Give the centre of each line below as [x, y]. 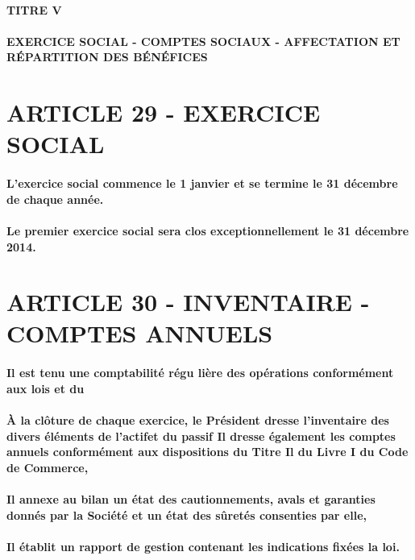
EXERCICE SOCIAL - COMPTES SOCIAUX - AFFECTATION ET [203, 41]
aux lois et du [46, 388]
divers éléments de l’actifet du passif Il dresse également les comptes [201, 436]
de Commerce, [48, 467]
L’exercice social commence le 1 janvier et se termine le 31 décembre [202, 183]
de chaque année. [55, 199]
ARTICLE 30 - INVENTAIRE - [188, 302]
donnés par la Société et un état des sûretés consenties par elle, [187, 514]
